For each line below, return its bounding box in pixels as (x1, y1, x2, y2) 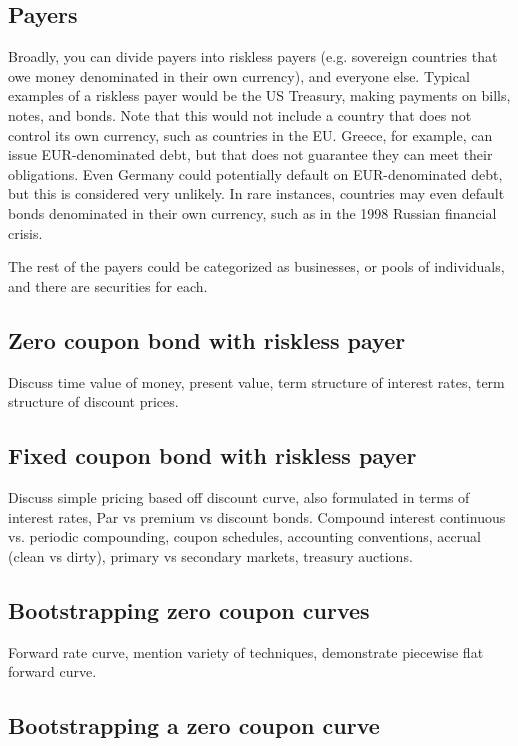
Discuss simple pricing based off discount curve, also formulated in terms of (8, 486, 470, 507)
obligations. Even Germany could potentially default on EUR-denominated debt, (8, 163, 503, 184)
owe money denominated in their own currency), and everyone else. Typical (8, 65, 470, 86)
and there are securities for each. (8, 275, 208, 296)
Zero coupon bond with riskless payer (8, 324, 406, 355)
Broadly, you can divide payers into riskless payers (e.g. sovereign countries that (8, 46, 498, 67)
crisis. (8, 222, 43, 243)
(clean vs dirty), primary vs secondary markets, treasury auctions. (8, 545, 413, 566)
